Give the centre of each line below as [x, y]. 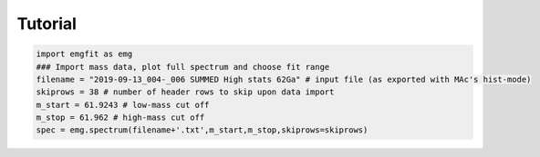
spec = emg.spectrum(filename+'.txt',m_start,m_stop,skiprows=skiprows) [202, 130]
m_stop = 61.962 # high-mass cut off [120, 118]
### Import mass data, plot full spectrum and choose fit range [183, 67]
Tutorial [47, 24]
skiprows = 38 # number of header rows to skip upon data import [185, 92]
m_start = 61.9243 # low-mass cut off [123, 105]
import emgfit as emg [84, 54]
